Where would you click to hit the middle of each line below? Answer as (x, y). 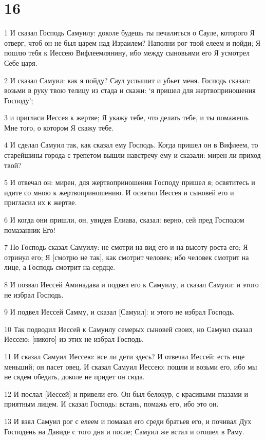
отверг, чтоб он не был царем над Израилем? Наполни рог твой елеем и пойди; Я (132, 42)
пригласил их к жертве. (41, 202)
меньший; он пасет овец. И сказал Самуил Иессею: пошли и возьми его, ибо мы (131, 366)
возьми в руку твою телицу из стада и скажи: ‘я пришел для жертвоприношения (130, 90)
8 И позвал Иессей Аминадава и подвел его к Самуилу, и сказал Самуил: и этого (131, 284)
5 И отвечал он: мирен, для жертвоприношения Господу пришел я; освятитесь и (130, 182)
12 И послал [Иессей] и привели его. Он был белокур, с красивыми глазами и (126, 393)
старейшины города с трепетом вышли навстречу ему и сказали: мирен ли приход (132, 155)
